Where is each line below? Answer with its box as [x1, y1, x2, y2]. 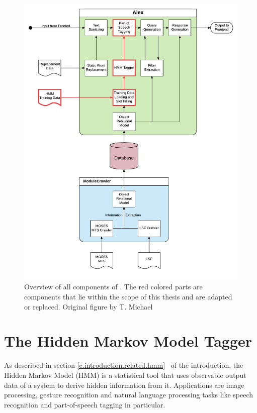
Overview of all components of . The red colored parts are [24, 281, 203, 292]
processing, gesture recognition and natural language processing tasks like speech [4, 389, 253, 400]
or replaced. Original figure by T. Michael [24, 301, 153, 312]
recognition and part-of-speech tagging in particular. [4, 399, 165, 409]
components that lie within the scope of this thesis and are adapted [24, 291, 232, 302]
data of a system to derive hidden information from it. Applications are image [4, 379, 244, 390]
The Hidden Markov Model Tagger [4, 331, 252, 351]
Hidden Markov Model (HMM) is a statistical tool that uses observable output [4, 369, 246, 380]
